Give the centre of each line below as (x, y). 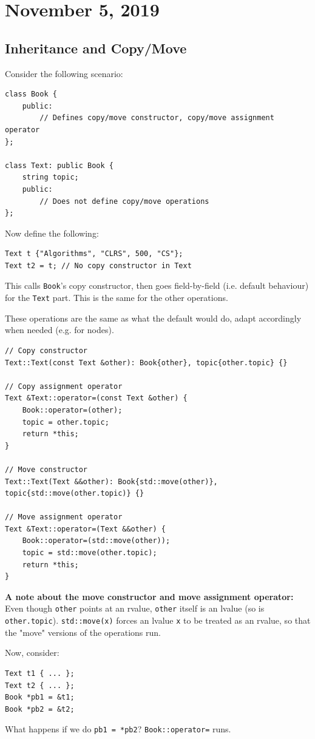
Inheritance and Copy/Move (96, 48)
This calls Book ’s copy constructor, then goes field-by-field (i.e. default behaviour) (157, 285)
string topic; (50, 177)
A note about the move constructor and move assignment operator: (149, 596)
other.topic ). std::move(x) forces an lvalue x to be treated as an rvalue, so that (158, 620)
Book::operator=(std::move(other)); (96, 541)
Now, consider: (32, 653)
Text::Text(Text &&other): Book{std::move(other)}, (111, 481)
